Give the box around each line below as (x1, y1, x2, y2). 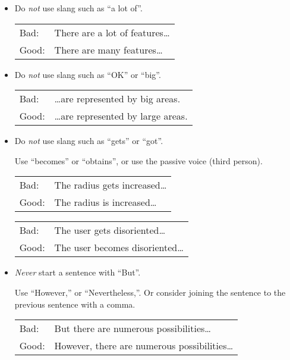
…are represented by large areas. (54, 109, 188, 123)
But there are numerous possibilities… (54, 321, 212, 336)
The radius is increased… (54, 195, 157, 209)
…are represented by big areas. (54, 92, 181, 106)
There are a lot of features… (54, 25, 170, 39)
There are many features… (54, 42, 163, 57)
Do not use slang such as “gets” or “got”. (14, 134, 163, 147)
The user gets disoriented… (54, 223, 166, 237)
